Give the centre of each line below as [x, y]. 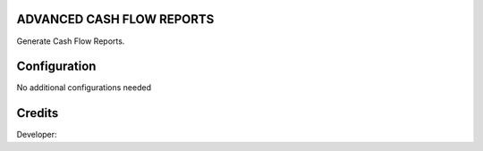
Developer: [37, 135]
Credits [38, 113]
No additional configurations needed [84, 88]
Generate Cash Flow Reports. [71, 41]
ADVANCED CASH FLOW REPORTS [115, 19]
